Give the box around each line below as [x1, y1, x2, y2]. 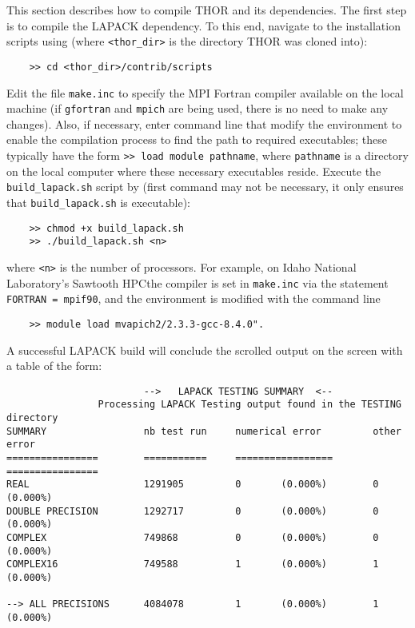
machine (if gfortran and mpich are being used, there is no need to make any [6, 100, 389, 117]
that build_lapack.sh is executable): [6, 193, 190, 210]
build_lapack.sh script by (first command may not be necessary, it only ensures [6, 178, 404, 195]
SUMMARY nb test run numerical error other [6, 425, 401, 437]
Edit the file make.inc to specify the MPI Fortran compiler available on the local [6, 84, 404, 101]
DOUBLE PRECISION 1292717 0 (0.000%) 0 [6, 505, 379, 517]
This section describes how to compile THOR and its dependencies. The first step [6, 2, 407, 18]
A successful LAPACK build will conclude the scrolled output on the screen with [6, 341, 403, 358]
